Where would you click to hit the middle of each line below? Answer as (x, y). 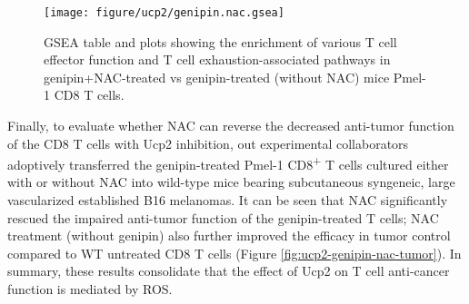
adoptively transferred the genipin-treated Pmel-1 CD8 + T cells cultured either (228, 163)
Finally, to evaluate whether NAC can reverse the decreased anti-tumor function (231, 126)
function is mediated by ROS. (90, 289)
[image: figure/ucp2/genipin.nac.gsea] (164, 13)
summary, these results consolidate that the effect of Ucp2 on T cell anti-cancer (229, 271)
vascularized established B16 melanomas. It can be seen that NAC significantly (228, 200)
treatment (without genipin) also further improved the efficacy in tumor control (229, 235)
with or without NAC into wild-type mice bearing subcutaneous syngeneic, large (231, 182)
